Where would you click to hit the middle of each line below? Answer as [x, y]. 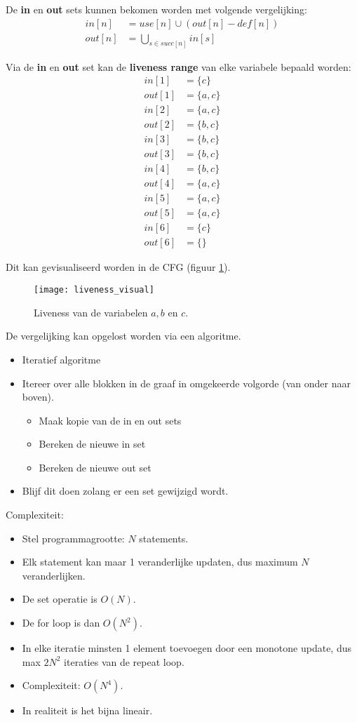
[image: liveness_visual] [94, 290]
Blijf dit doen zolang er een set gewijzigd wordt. [125, 491]
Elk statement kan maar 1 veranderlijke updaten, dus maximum [160, 562]
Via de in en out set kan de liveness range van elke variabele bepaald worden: [178, 66]
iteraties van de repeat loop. [124, 661]
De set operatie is [60, 599]
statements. [164, 538]
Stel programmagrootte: [73, 538]
